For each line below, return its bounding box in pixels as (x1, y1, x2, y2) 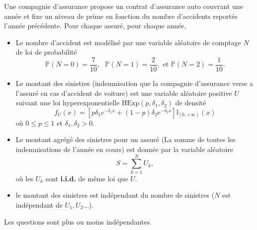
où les (15, 173, 33, 183)
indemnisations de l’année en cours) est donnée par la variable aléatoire (15, 144, 233, 154)
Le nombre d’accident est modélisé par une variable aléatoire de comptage (15, 37, 241, 47)
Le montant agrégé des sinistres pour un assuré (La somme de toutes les (15, 134, 236, 145)
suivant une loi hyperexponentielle (15, 97, 120, 108)
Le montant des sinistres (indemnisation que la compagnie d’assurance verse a (15, 78, 254, 88)
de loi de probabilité (15, 47, 77, 57)
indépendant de (15, 199, 63, 210)
